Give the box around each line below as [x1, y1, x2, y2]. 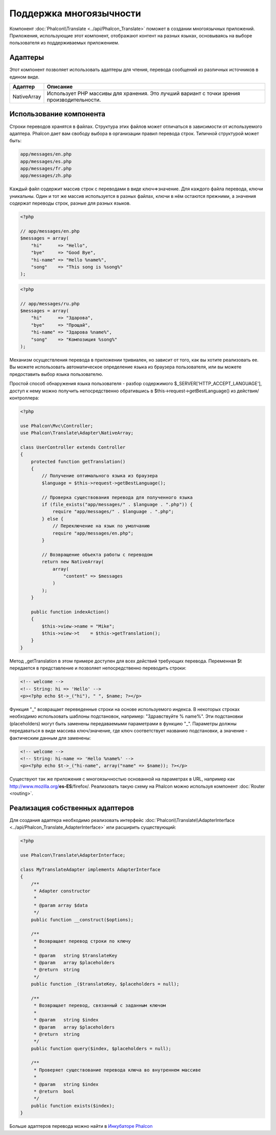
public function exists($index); [31, 1103, 115, 1108]
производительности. [47, 96, 101, 103]
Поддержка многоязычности [9, 8, 142, 19]
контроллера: [9, 394, 39, 401]
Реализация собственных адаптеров [9, 804, 134, 812]
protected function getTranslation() [31, 458, 126, 464]
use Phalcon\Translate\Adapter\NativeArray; [20, 430, 134, 436]
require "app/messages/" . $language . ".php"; [52, 509, 174, 515]
